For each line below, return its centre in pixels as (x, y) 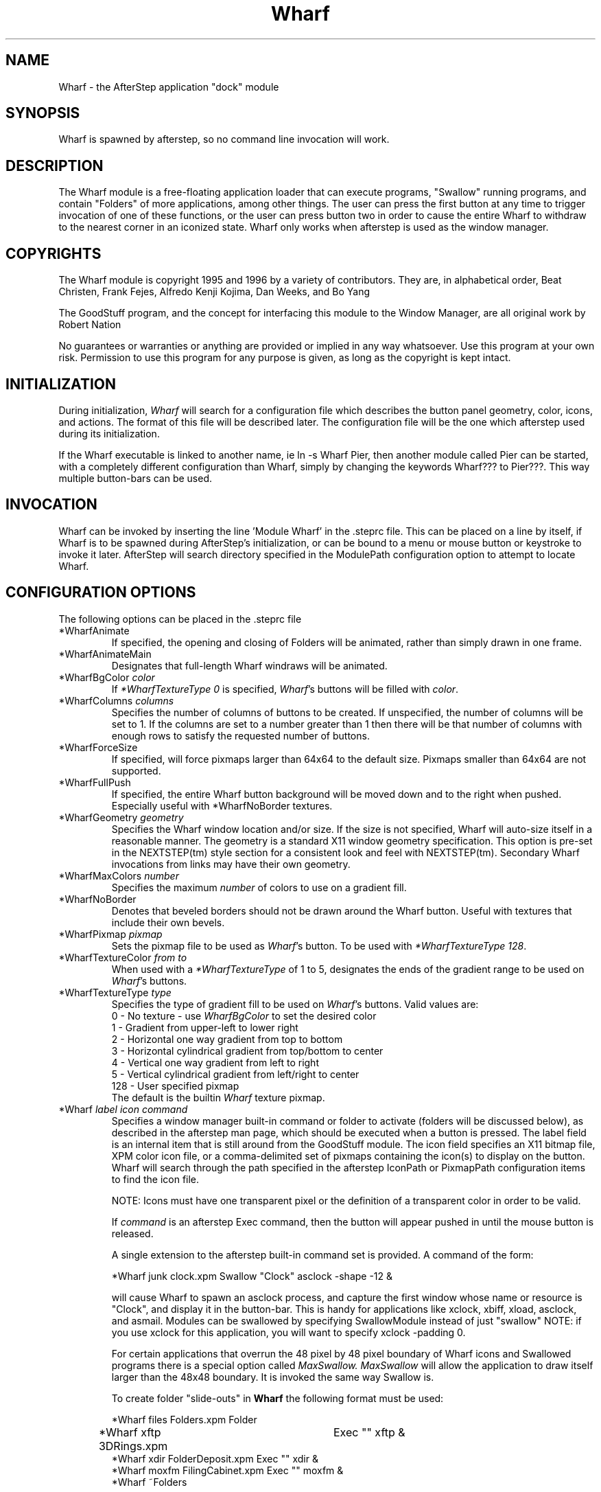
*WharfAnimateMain (105, 654)
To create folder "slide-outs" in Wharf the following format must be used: (278, 1398)
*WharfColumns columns (116, 700)
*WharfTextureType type (115, 992)
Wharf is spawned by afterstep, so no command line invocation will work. (224, 139)
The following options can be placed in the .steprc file (180, 619)
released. (132, 1233)
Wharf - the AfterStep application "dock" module (169, 87)
